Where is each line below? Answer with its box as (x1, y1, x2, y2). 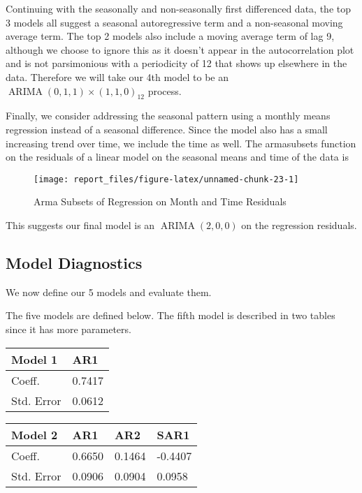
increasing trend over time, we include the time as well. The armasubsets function (6, 135, 356, 150)
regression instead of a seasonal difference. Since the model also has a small (6, 122, 328, 136)
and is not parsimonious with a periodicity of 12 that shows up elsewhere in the (6, 56, 347, 71)
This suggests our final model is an (6, 217, 155, 232)
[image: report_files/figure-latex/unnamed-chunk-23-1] (34, 174, 299, 184)
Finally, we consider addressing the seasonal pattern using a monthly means (6, 108, 331, 123)
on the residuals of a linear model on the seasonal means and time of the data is (6, 149, 349, 164)
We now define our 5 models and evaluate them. (6, 284, 212, 299)
